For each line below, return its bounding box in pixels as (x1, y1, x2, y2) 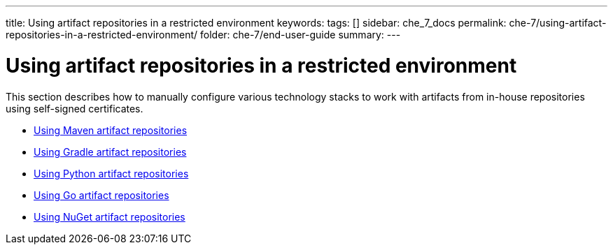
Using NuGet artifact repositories (34, 210, 185, 223)
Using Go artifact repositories (34, 189, 169, 201)
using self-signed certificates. (6, 102, 143, 115)
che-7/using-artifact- (509, 17, 607, 29)
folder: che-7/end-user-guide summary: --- (200, 29, 401, 41)
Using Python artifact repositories (34, 167, 189, 179)
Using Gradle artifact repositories (34, 145, 187, 158)
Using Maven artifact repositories (34, 124, 188, 136)
